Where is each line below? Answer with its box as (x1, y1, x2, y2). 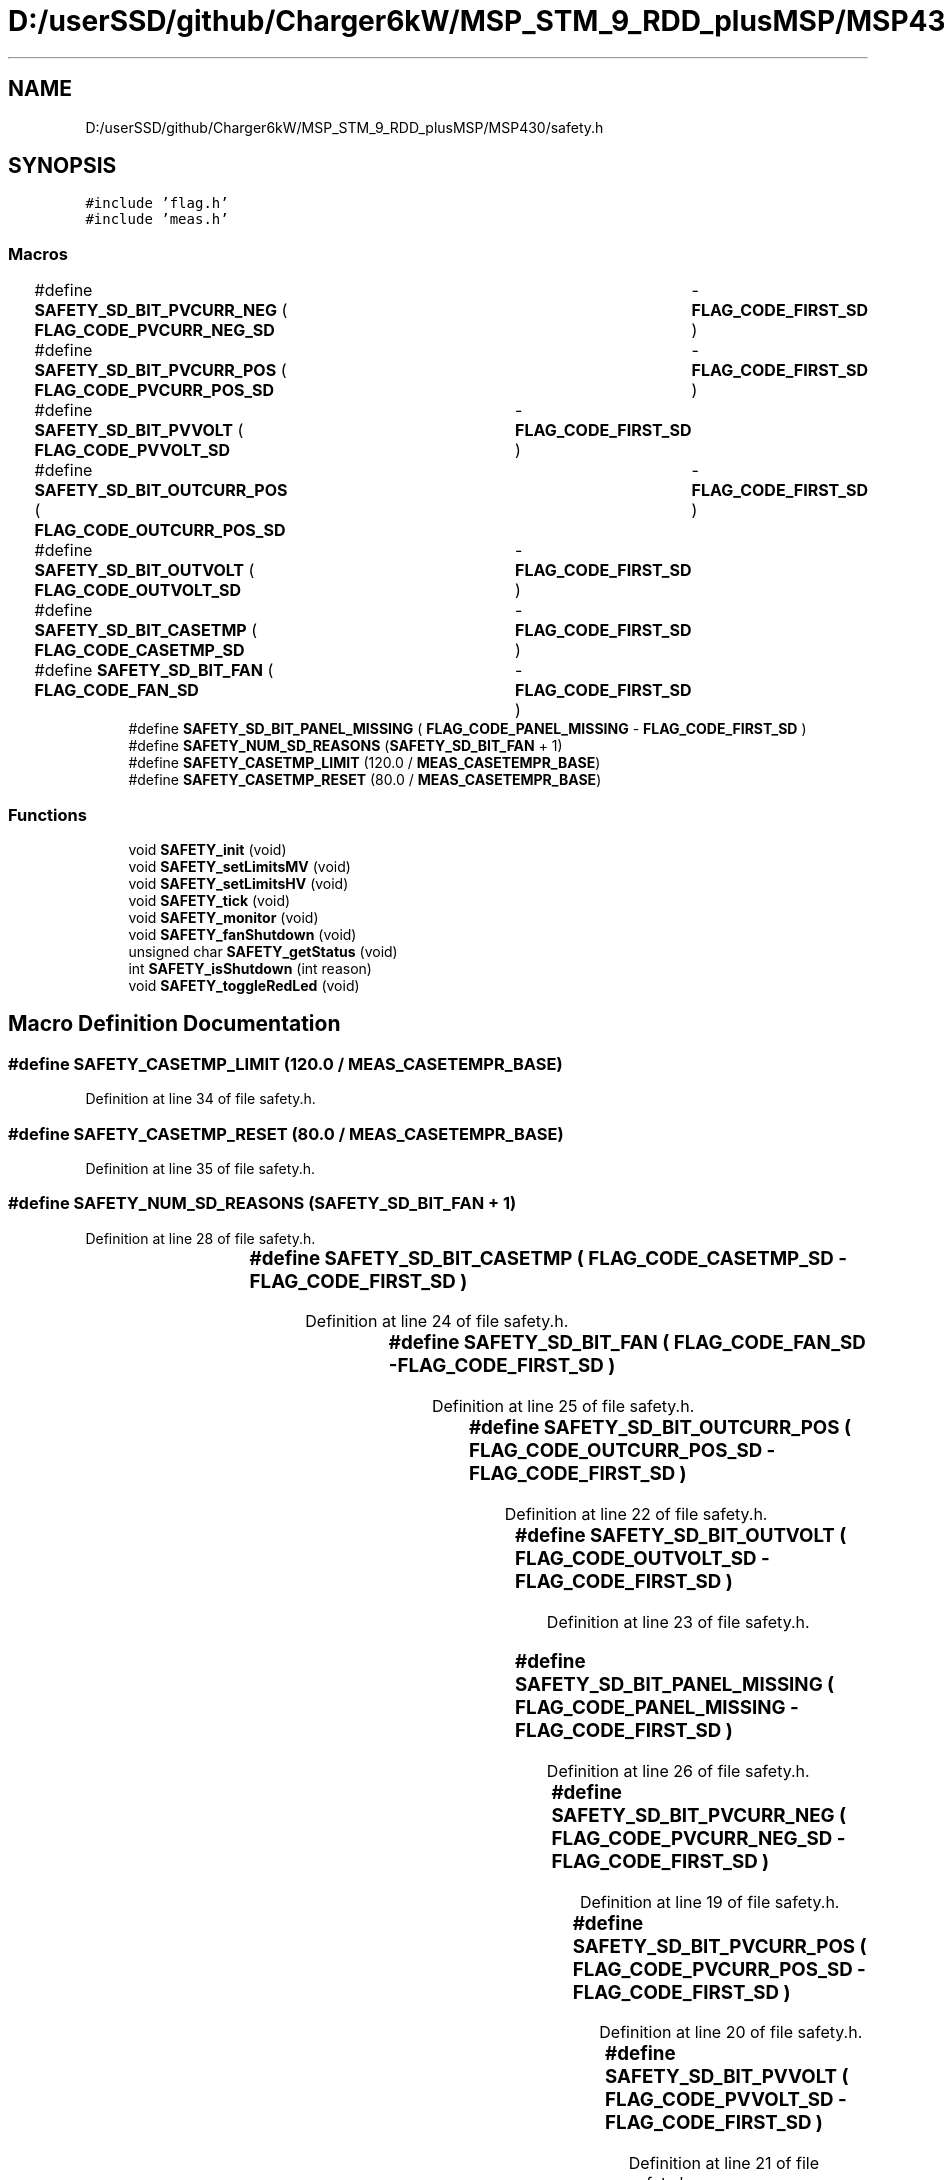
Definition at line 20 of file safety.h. (599, 2022, 863, 2043)
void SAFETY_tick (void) (128, 891, 291, 909)
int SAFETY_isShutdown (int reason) (128, 959, 372, 977)
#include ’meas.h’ (85, 211, 229, 228)
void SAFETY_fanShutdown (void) (128, 925, 357, 943)
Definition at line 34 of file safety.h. (85, 1090, 316, 1108)
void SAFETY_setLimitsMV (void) (128, 857, 351, 875)
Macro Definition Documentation (8, 1011, 341, 1037)
